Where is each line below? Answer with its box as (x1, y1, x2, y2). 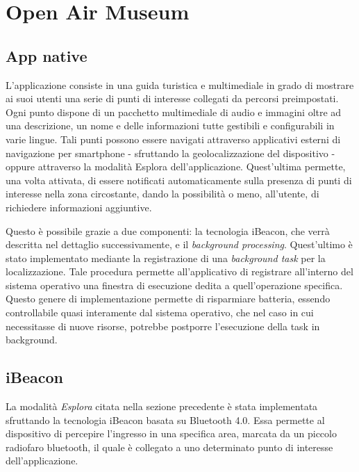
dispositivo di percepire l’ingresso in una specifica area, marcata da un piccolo (6, 426, 337, 441)
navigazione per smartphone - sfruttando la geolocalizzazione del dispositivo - (6, 145, 335, 160)
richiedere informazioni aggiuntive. (6, 200, 152, 214)
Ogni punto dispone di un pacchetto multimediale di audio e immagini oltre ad (6, 104, 342, 119)
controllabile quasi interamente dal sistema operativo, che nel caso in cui (6, 305, 314, 320)
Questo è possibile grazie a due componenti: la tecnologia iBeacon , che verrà (6, 223, 330, 238)
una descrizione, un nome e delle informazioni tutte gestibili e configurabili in (6, 118, 335, 133)
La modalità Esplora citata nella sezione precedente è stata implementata (6, 399, 318, 414)
